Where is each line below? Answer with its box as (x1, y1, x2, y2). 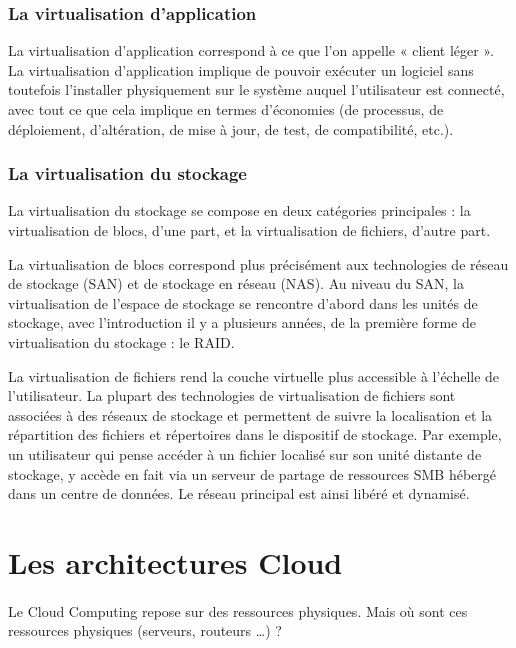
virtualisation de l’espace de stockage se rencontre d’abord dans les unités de (8, 292, 478, 313)
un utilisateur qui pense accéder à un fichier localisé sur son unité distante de (8, 443, 482, 464)
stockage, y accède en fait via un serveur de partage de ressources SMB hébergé (8, 463, 497, 484)
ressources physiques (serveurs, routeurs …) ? (8, 620, 282, 641)
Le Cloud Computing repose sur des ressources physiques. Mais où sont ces (8, 600, 468, 621)
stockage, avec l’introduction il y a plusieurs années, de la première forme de (8, 312, 476, 333)
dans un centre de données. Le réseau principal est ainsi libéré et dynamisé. (8, 483, 470, 504)
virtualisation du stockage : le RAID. (8, 331, 235, 352)
